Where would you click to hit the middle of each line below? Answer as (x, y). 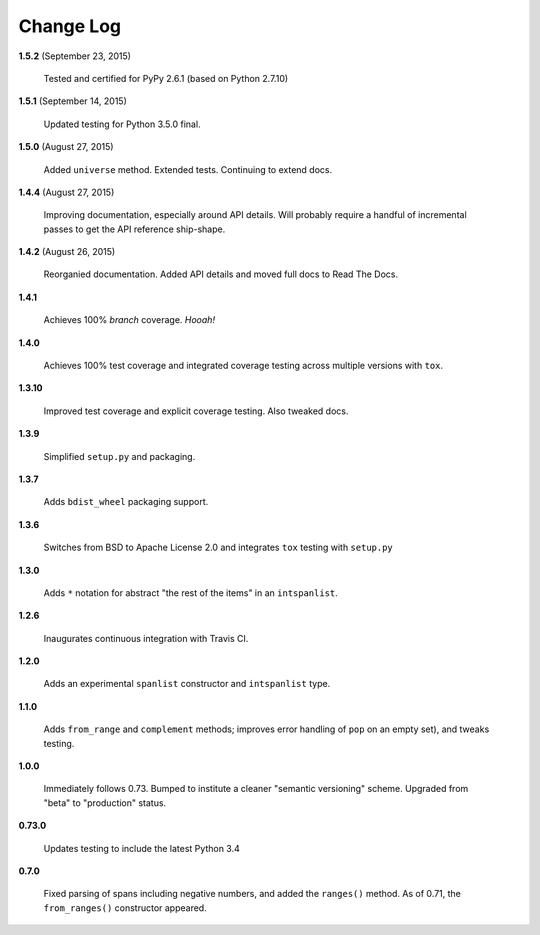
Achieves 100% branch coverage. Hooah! (129, 320)
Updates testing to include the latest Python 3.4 (141, 848)
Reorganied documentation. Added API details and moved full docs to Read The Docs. (221, 274)
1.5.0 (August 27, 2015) (66, 147)
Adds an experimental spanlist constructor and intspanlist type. (187, 684)
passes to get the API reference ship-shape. (134, 229)
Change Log (70, 26)
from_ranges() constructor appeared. (125, 907)
